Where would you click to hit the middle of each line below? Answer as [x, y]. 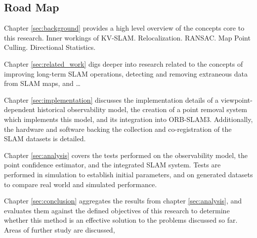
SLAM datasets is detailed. [45, 139]
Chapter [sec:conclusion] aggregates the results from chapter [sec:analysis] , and [123, 201]
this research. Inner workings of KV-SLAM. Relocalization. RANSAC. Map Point [127, 37]
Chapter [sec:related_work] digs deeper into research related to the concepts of [124, 63]
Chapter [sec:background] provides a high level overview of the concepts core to [124, 28]
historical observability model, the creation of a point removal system [142, 109]
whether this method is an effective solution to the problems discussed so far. [121, 220]
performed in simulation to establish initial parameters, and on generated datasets [128, 174]
